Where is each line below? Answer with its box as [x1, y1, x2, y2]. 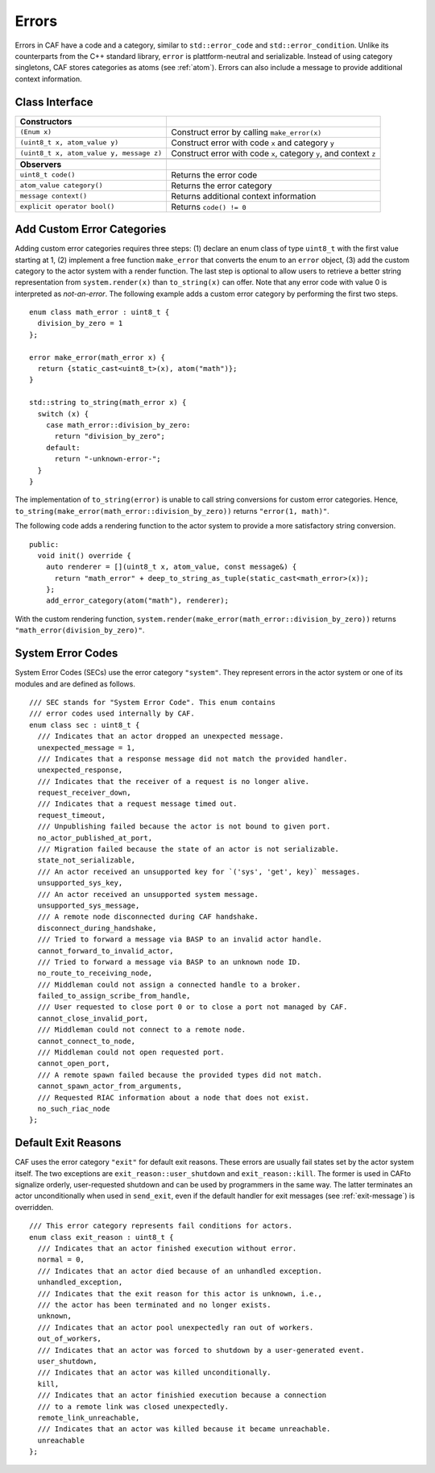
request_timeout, [37, 811, 106, 820]
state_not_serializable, [37, 856, 136, 865]
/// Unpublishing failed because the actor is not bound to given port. [37, 822, 331, 831]
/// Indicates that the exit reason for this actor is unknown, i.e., [37, 1289, 322, 1298]
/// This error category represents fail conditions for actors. [29, 1221, 293, 1230]
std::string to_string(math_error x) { [29, 398, 187, 407]
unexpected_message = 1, [37, 743, 136, 752]
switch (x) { [37, 409, 89, 419]
